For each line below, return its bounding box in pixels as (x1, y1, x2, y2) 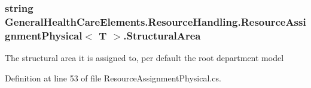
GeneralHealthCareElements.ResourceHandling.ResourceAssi (5, 14, 306, 29)
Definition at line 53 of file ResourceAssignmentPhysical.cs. (5, 71, 221, 84)
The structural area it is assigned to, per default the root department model (5, 51, 284, 64)
